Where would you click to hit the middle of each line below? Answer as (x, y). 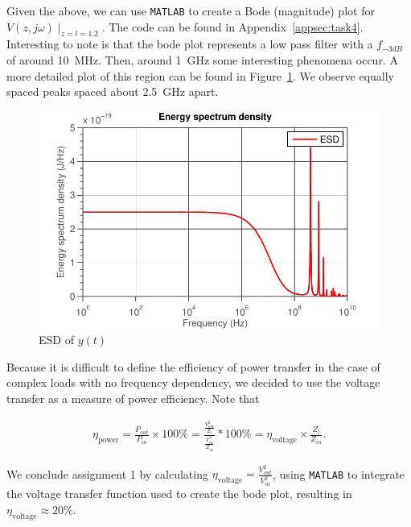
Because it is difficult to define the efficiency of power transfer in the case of (193, 366)
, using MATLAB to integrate (339, 473)
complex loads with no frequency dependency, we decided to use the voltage (193, 382)
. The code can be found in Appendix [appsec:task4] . (232, 26)
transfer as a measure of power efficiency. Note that (133, 398)
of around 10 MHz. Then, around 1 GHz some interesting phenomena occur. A (202, 60)
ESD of (56, 340)
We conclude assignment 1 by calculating (107, 473)
